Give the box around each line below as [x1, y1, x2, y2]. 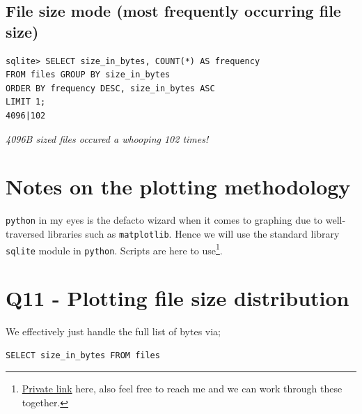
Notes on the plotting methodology [6, 172, 351, 201]
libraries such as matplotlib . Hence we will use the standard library [47, 226, 340, 240]
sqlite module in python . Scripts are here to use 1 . [6, 240, 223, 257]
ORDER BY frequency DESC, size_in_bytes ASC [6, 83, 215, 93]
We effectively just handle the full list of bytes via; [6, 324, 221, 339]
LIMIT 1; [6, 97, 46, 107]
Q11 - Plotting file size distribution [6, 284, 349, 312]
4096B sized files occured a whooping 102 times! [6, 131, 209, 146]
